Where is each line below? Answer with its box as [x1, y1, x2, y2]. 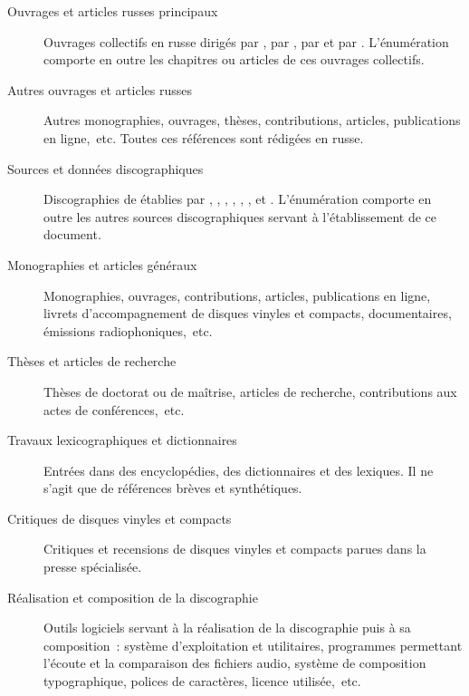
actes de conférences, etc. [43, 400, 185, 419]
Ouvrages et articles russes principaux [7, 2, 218, 20]
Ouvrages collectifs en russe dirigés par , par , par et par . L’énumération [43, 32, 449, 51]
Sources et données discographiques [7, 159, 204, 178]
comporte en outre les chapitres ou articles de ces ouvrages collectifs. [43, 50, 425, 69]
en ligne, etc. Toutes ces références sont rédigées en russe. [43, 128, 364, 147]
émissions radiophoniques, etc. [43, 321, 213, 340]
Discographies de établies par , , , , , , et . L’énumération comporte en [43, 189, 432, 208]
